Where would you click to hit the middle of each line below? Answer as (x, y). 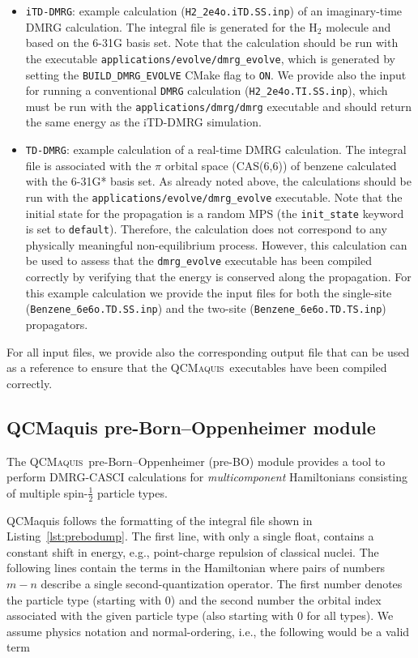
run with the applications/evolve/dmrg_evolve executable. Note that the (214, 197)
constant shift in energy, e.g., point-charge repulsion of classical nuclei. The (193, 551)
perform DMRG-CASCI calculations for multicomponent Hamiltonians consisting (207, 477)
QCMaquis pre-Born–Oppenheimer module (191, 427)
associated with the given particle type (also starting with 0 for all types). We (200, 615)
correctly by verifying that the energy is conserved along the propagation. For (218, 277)
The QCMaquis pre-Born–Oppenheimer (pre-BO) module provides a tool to (196, 461)
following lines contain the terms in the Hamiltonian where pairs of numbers (196, 568)
